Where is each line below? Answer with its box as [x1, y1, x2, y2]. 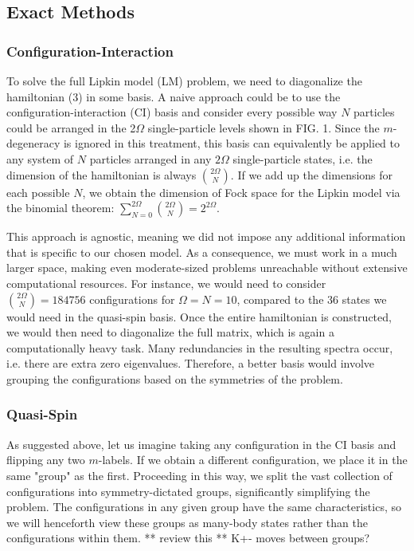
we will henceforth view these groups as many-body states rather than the [6, 514, 368, 530]
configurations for [89, 290, 175, 307]
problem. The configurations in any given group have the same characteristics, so [6, 498, 402, 515]
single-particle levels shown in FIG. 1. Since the [147, 119, 380, 136]
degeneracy [6, 135, 61, 152]
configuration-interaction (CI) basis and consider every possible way [6, 104, 338, 120]
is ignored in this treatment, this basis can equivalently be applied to [63, 135, 400, 152]
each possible [6, 183, 70, 200]
